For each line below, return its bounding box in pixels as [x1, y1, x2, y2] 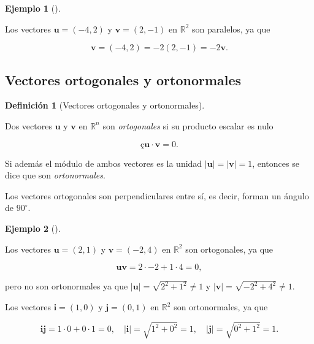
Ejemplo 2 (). [5, 221, 61, 234]
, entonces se [252, 156, 299, 169]
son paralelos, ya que [192, 22, 270, 35]
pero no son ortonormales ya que [5, 280, 128, 292]
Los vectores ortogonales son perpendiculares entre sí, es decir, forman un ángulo [5, 189, 309, 202]
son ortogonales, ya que [185, 242, 274, 255]
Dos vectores [5, 119, 52, 132]
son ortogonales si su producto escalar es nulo [102, 119, 274, 132]
